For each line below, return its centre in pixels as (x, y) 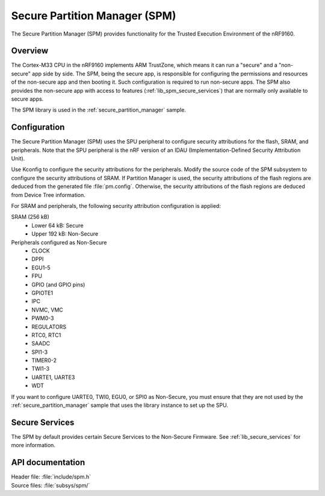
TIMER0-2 (44, 360)
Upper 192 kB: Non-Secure (65, 234)
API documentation (48, 463)
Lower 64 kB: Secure (57, 225)
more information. (33, 445)
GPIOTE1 (42, 293)
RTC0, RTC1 (46, 335)
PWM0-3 (43, 318)
